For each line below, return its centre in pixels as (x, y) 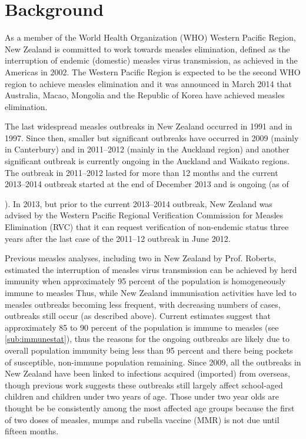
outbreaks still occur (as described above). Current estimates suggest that (138, 316)
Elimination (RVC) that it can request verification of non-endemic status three (147, 227)
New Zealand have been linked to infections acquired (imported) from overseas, (147, 373)
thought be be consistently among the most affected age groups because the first (150, 408)
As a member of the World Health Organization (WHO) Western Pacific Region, (150, 37)
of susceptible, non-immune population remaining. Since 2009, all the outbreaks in (153, 362)
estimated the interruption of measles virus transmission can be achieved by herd (151, 269)
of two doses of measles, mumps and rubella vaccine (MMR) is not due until (142, 419)
